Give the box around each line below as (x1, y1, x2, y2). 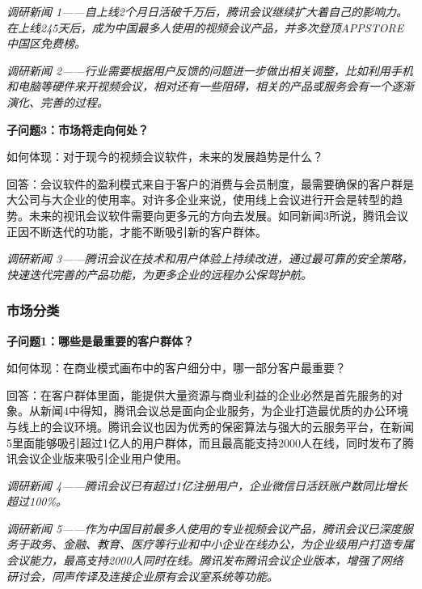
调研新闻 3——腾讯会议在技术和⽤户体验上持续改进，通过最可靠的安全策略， (6, 250, 413, 267)
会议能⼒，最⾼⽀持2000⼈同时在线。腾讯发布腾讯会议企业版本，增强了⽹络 (6, 552, 403, 569)
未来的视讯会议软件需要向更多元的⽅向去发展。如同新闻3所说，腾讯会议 (28, 206, 408, 223)
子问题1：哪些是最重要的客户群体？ (6, 332, 195, 349)
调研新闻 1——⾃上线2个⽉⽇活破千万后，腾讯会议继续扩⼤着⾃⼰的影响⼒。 (6, 3, 407, 19)
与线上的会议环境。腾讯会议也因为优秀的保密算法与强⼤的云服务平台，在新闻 (6, 417, 414, 434)
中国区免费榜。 (6, 35, 86, 52)
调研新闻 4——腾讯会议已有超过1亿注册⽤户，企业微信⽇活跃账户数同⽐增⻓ (6, 477, 407, 494)
